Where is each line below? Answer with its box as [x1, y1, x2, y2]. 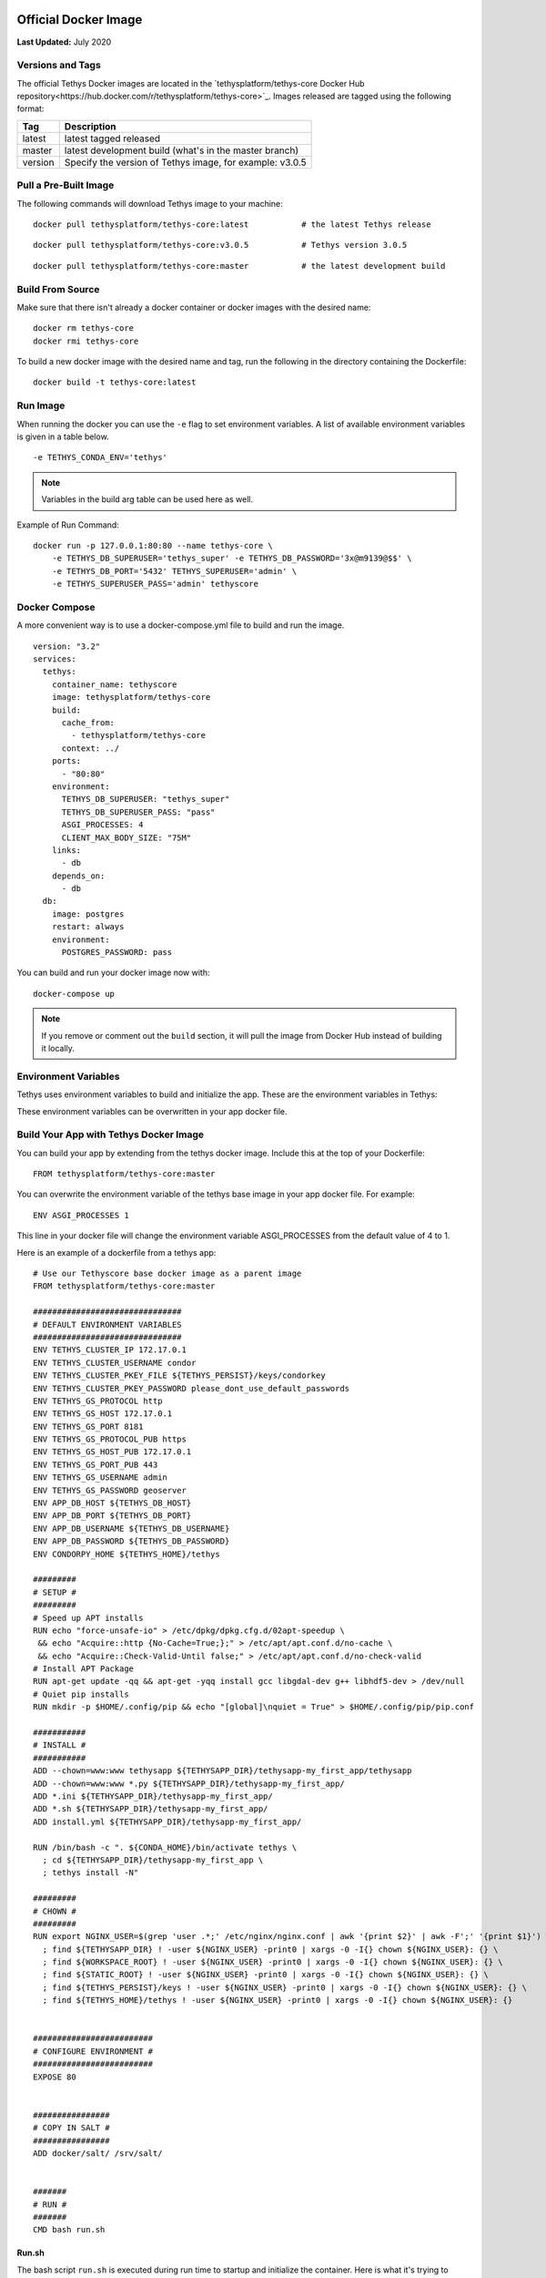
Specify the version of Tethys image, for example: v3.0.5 [64, 156, 307, 169]
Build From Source [16, 282, 100, 295]
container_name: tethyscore [51, 679, 177, 690]
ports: [51, 756, 82, 766]
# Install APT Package [33, 1664, 135, 1674]
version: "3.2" [33, 641, 101, 652]
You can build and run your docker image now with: [16, 967, 210, 979]
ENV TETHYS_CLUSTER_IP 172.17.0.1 [33, 1345, 187, 1355]
